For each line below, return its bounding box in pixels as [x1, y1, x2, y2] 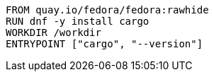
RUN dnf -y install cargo [6, 16, 150, 27]
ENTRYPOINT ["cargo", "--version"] [6, 38, 203, 49]
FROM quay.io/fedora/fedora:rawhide [6, 4, 209, 16]
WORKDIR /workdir [6, 27, 101, 38]
